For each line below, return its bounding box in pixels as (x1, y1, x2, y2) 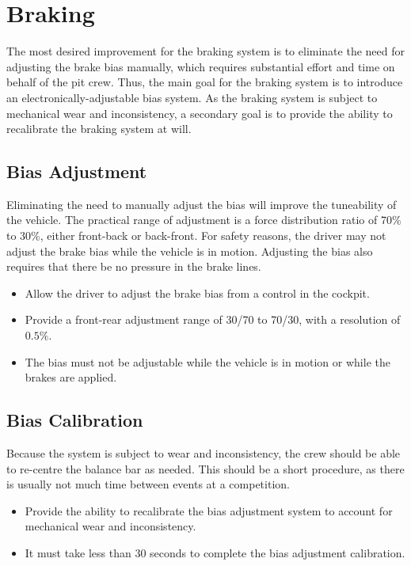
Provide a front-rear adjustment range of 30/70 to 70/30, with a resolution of (25, 311, 401, 328)
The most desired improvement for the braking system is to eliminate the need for (6, 43, 405, 59)
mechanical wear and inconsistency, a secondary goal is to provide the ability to (6, 104, 393, 121)
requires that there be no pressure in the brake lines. (6, 258, 261, 275)
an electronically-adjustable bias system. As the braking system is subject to (6, 89, 378, 105)
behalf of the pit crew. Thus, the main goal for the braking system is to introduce (6, 74, 403, 90)
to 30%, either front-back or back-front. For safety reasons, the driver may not (6, 227, 386, 244)
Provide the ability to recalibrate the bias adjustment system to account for (25, 502, 393, 519)
